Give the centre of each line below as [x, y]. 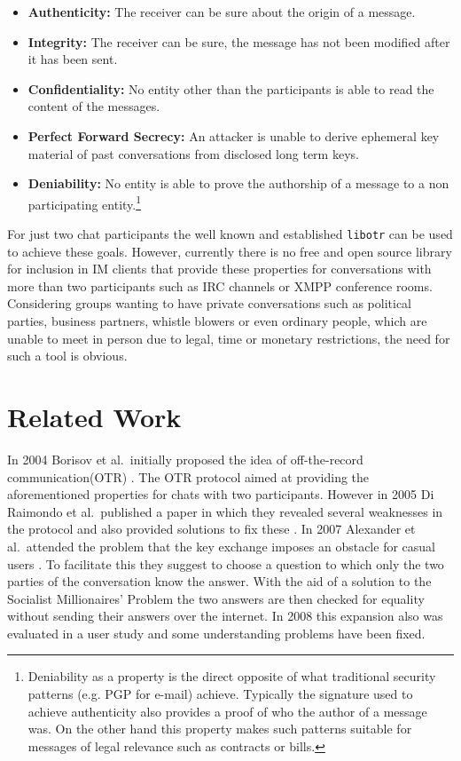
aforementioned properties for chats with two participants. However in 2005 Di [221, 494]
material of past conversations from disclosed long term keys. [193, 153]
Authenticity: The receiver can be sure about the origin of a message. [222, 12]
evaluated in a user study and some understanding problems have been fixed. [216, 633]
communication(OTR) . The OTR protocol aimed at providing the [188, 476]
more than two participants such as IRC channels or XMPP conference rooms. [220, 285]
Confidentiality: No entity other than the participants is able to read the [231, 88]
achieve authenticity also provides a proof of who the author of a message [227, 711]
